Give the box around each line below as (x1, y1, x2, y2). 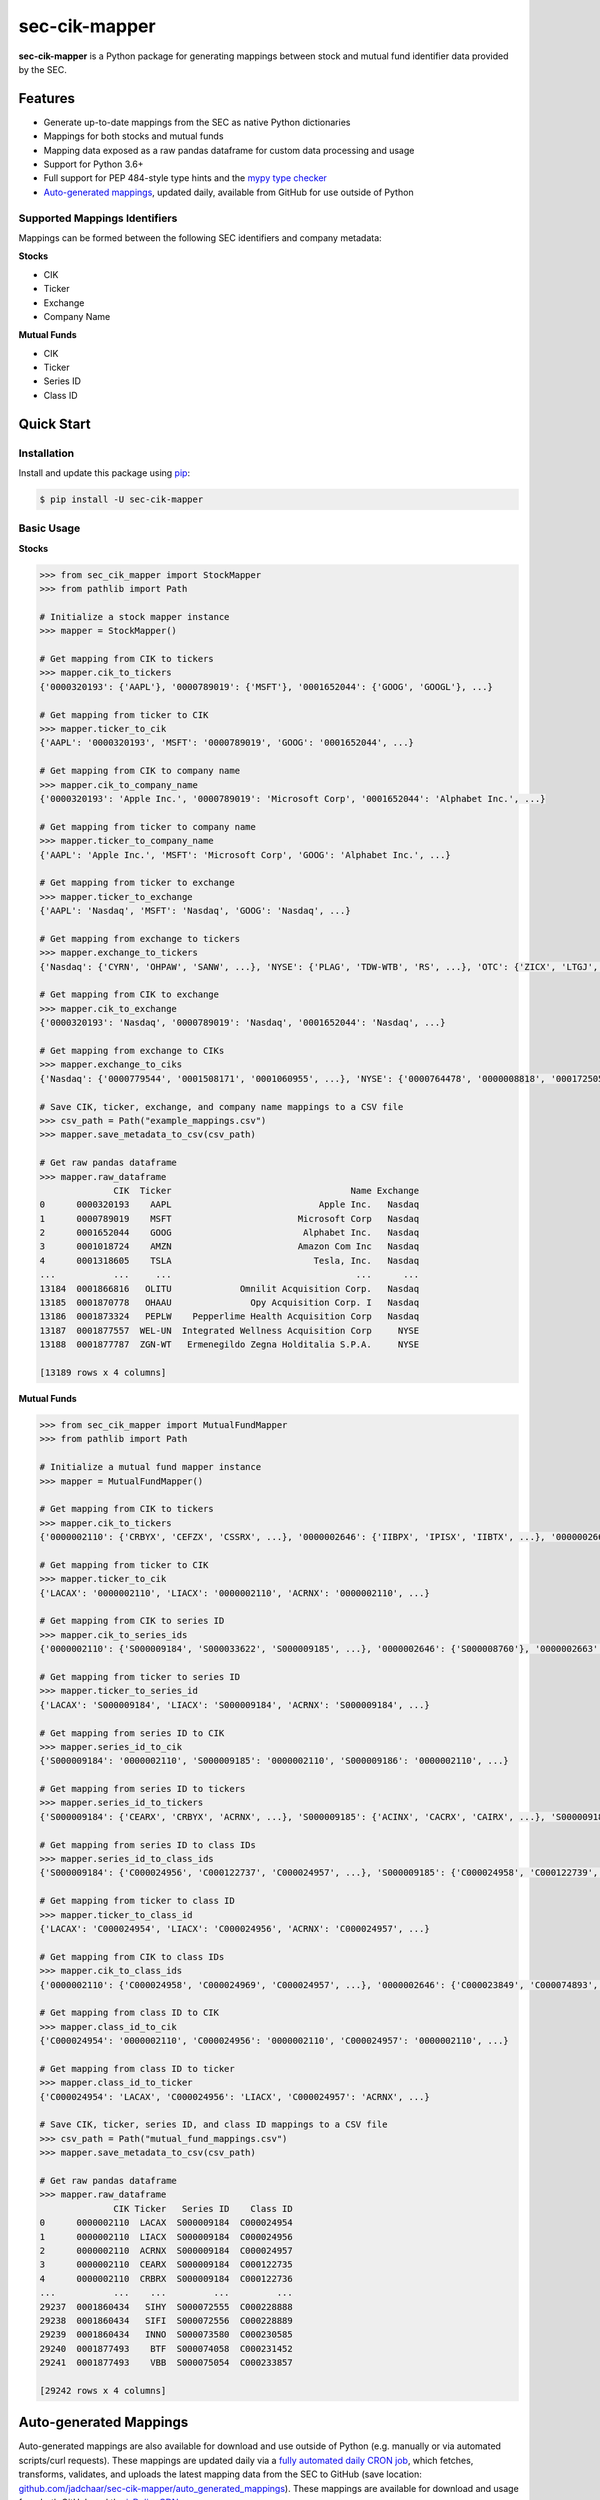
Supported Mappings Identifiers (18, 211, 178, 225)
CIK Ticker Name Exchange (113, 1185, 420, 1196)
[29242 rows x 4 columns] (39, 2385, 167, 2396)
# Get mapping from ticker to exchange (39, 877, 235, 889)
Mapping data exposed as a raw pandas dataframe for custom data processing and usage (43, 144, 415, 156)
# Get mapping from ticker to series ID (39, 1671, 240, 1682)
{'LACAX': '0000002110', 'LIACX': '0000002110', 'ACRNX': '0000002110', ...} (39, 1587, 430, 1599)
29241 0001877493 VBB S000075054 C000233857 (39, 2357, 294, 2369)
